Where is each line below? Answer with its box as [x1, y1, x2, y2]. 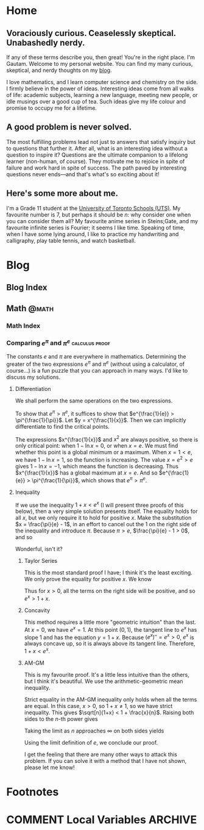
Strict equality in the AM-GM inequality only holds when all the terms [24, 696, 197, 703]
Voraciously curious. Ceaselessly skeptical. [6, 28, 177, 38]
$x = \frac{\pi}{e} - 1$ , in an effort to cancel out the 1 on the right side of [15, 521, 197, 528]
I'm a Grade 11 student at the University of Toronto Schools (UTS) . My [6, 204, 181, 212]
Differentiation [15, 385, 51, 392]
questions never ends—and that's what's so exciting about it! [6, 170, 160, 177]
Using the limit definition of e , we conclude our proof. [24, 739, 158, 746]
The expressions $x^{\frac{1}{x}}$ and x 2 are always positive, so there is [15, 434, 199, 443]
